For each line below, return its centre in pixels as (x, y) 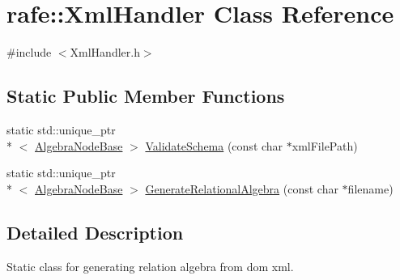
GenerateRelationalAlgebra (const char (242, 188)
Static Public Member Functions (146, 96)
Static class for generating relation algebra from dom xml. (150, 266)
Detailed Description (95, 232)
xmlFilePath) (325, 145)
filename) (370, 188)
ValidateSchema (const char (214, 145)
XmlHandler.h (105, 52)
